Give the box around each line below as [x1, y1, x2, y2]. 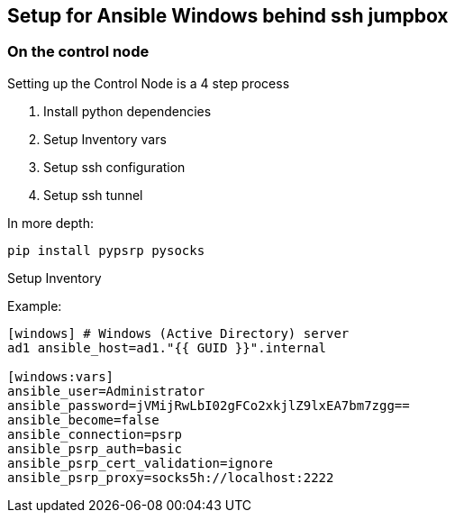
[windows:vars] [7, 369, 114, 384]
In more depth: [7, 214, 94, 231]
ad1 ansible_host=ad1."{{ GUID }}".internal [7, 340, 327, 355]
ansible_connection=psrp [7, 426, 182, 442]
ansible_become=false [7, 412, 159, 427]
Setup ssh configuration [43, 159, 186, 175]
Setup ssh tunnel [43, 187, 143, 203]
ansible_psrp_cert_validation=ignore [7, 455, 274, 470]
